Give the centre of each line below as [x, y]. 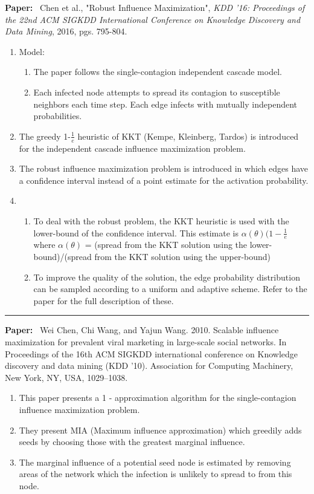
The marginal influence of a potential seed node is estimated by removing [155, 462]
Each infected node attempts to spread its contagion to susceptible [157, 92]
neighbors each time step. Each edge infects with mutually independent [165, 104]
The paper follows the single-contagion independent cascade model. [158, 72]
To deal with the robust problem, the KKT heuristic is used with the [161, 220]
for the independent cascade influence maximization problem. [132, 148]
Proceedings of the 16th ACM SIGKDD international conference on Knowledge [152, 353]
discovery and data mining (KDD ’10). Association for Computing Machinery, [149, 366]
